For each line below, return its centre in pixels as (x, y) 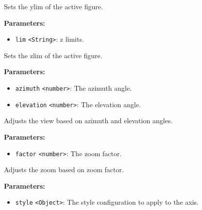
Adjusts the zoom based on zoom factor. (64, 170)
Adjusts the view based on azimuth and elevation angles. (88, 121)
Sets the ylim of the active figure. (53, 6)
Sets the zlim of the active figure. (53, 55)
